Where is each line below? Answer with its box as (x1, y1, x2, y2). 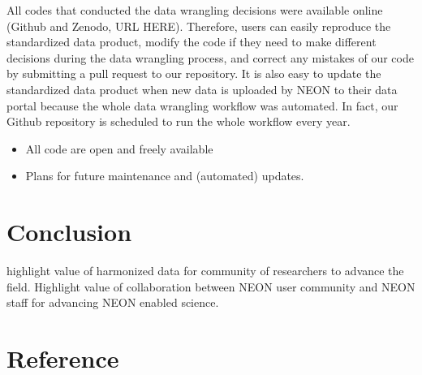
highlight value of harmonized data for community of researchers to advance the (6, 262, 404, 279)
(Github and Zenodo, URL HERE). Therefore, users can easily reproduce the (6, 17, 391, 34)
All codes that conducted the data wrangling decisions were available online (6, 2, 383, 18)
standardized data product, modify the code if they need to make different (6, 33, 377, 50)
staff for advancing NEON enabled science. (6, 294, 219, 311)
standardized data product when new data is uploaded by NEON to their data (6, 80, 398, 97)
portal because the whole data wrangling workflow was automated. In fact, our (6, 97, 398, 114)
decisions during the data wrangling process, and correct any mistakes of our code (6, 49, 414, 66)
